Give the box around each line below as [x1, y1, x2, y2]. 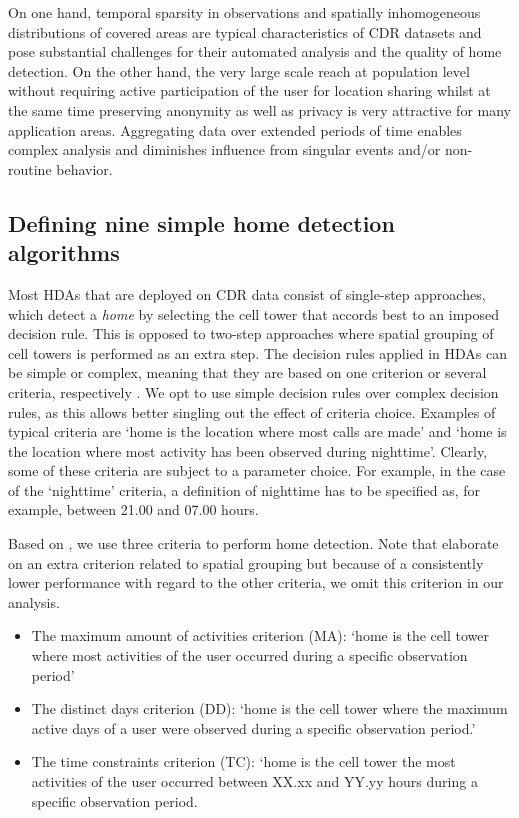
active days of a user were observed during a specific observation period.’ [31, 717, 476, 738]
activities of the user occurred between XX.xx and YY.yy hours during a [31, 771, 478, 791]
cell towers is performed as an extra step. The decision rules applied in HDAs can [8, 342, 508, 363]
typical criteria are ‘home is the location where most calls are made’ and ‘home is [8, 421, 507, 442]
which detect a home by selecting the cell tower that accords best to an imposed [8, 303, 500, 324]
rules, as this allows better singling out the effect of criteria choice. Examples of [8, 401, 496, 422]
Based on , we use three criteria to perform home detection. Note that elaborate [8, 533, 499, 554]
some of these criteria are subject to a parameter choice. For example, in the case [8, 460, 506, 481]
